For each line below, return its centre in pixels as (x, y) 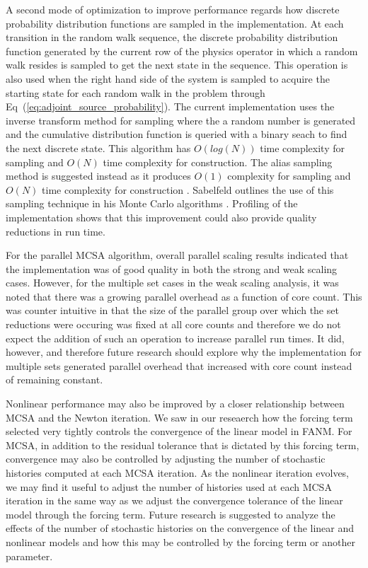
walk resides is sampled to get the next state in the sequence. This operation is (177, 65)
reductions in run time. (56, 231)
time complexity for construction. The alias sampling (218, 162)
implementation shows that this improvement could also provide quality (161, 217)
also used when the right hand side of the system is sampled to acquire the (168, 78)
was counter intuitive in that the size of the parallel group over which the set (172, 310)
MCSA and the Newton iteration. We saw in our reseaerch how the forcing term (179, 417)
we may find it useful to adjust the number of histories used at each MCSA (169, 486)
